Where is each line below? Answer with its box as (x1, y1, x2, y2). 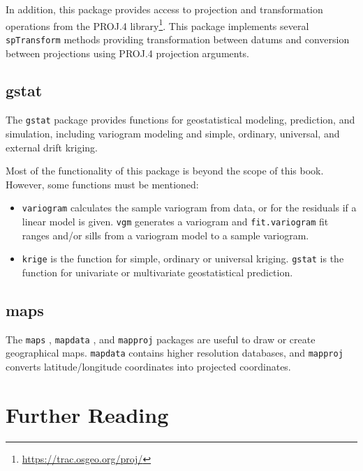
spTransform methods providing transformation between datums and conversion (6, 31, 350, 46)
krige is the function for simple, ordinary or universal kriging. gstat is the (22, 251, 344, 266)
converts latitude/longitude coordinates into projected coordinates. (6, 359, 291, 373)
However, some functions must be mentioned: (6, 177, 199, 191)
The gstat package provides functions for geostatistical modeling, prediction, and (6, 112, 355, 127)
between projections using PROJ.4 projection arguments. (6, 45, 250, 60)
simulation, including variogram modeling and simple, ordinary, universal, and (6, 126, 340, 140)
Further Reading (6, 400, 169, 428)
